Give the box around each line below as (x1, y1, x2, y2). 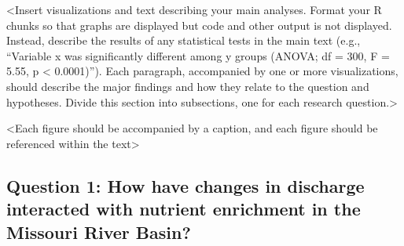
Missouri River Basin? (6, 219, 191, 244)
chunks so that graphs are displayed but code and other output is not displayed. (6, 16, 392, 33)
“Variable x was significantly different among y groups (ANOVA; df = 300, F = (6, 47, 390, 63)
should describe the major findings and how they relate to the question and (6, 78, 369, 94)
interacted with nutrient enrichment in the (6, 197, 361, 221)
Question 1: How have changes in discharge (6, 173, 365, 197)
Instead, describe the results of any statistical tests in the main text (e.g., (6, 32, 361, 49)
